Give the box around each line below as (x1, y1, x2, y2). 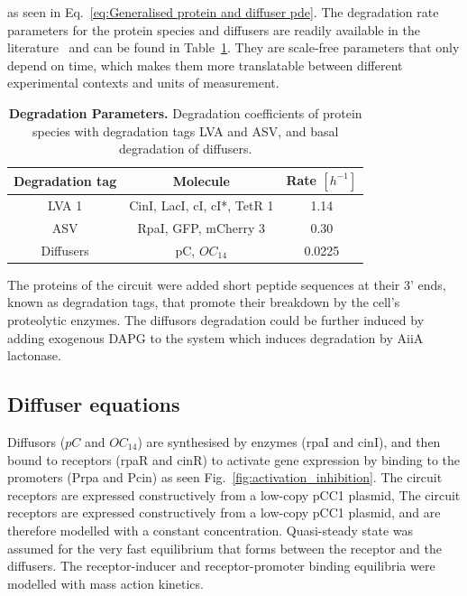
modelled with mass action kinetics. (7, 573, 204, 592)
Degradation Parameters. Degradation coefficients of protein (8, 103, 362, 122)
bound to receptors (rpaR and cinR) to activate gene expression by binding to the (7, 450, 461, 469)
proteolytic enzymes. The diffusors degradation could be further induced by (7, 310, 425, 329)
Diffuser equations (7, 390, 180, 418)
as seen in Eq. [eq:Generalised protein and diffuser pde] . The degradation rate (7, 3, 439, 21)
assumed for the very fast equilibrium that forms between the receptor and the (7, 538, 442, 557)
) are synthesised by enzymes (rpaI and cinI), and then (137, 432, 441, 451)
